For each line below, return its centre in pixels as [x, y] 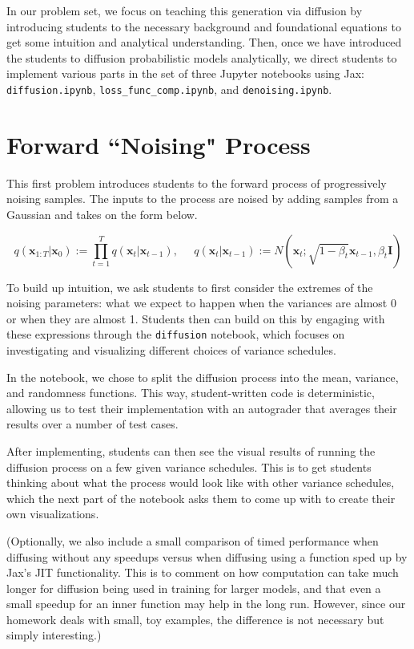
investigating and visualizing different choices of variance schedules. [171, 349]
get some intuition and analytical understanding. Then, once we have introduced [204, 42]
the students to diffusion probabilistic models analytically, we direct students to [202, 57]
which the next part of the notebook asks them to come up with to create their [201, 498]
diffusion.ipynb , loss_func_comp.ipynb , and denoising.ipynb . [169, 89]
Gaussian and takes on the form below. [102, 214]
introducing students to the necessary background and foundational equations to [204, 26]
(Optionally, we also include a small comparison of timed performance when [193, 540]
